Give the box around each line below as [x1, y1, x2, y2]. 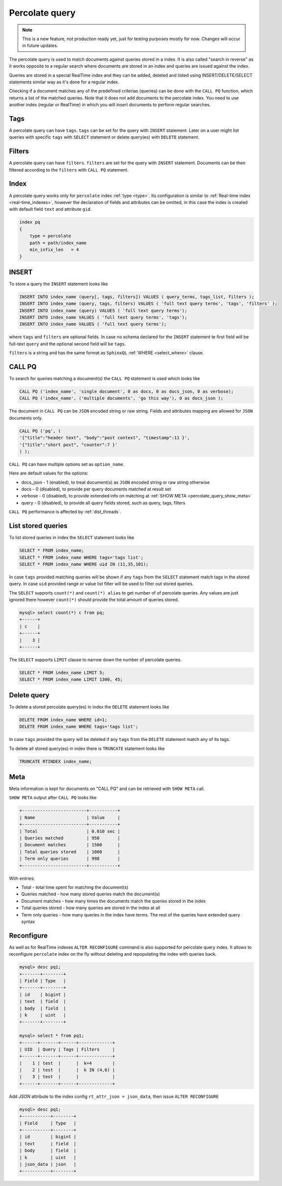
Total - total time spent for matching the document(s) [21, 884, 128, 890]
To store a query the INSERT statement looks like [9, 281, 108, 287]
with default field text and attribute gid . [9, 206, 92, 212]
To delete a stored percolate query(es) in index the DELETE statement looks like [9, 704, 169, 710]
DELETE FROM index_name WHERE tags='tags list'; [19, 724, 139, 730]
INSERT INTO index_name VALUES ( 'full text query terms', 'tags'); [19, 314, 188, 320]
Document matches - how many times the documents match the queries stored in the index [21, 898, 206, 904]
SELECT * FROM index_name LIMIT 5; [19, 669, 105, 675]
